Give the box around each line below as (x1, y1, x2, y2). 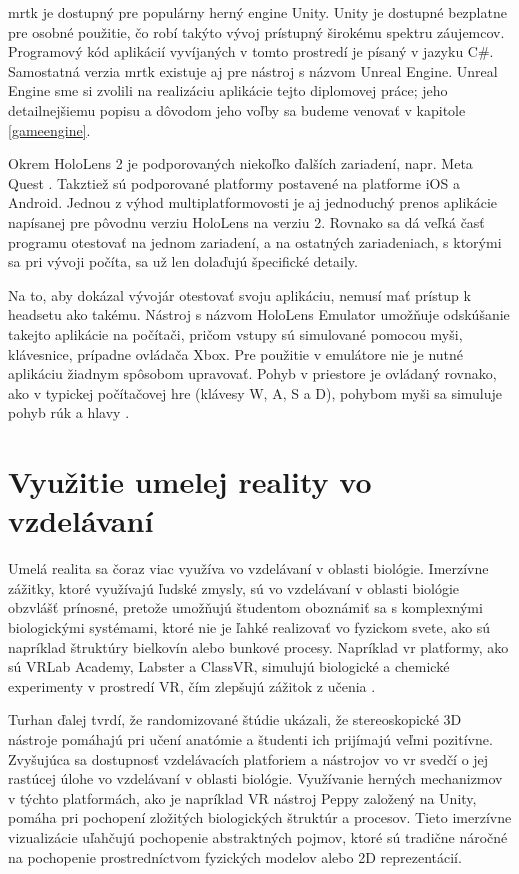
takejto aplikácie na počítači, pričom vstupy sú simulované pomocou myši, (8, 323, 463, 344)
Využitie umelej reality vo (8, 461, 372, 502)
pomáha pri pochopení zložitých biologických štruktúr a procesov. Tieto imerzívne (8, 807, 512, 828)
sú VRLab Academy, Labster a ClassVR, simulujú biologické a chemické (8, 656, 450, 677)
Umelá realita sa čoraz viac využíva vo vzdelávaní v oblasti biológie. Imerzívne (8, 558, 489, 579)
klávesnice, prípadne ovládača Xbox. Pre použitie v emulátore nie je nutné (8, 343, 464, 364)
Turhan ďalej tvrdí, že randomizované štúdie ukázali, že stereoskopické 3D (8, 709, 462, 730)
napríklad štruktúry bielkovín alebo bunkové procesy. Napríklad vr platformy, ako (8, 636, 509, 657)
